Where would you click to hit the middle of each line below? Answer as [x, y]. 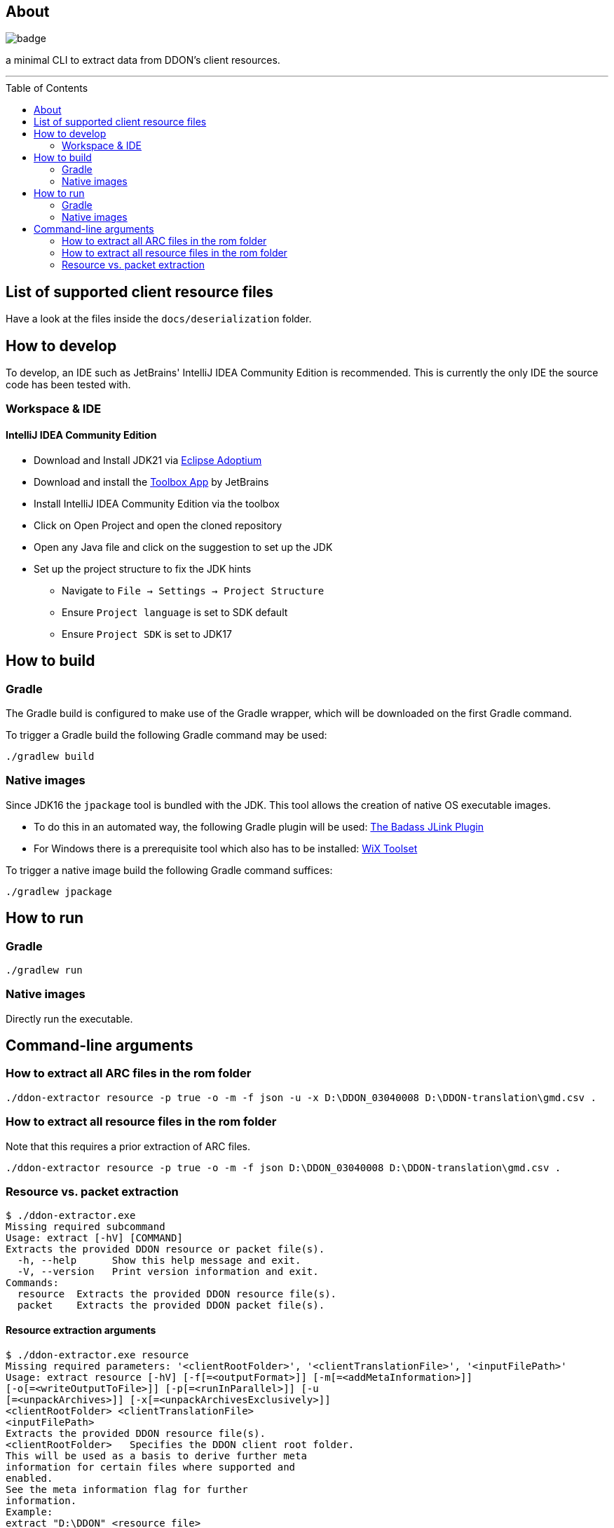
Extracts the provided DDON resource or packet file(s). [165, 1249]
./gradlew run [44, 970]
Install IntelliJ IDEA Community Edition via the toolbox [157, 503]
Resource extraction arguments [81, 1330]
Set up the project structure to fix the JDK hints [143, 568]
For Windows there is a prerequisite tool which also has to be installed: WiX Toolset [226, 848]
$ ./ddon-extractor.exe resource [97, 1355]
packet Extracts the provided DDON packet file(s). [171, 1305]
